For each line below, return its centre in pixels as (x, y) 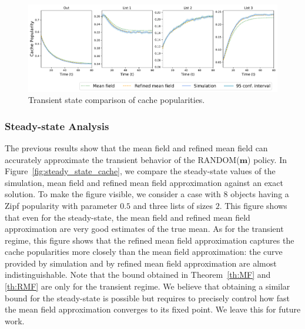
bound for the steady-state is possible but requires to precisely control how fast (147, 298)
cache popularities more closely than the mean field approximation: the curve (144, 252)
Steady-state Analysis (57, 126)
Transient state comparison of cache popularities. (117, 100)
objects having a (260, 194)
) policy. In (267, 159)
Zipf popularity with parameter (61, 205)
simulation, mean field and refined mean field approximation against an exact (144, 182)
